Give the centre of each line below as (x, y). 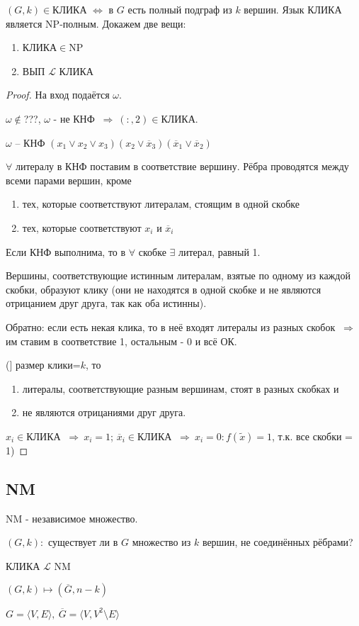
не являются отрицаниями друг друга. (104, 412)
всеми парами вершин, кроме (69, 180)
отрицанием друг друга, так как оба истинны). (106, 303)
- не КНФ (74, 118)
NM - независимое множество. (72, 518)
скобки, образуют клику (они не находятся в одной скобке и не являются (164, 289)
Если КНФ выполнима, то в (66, 251)
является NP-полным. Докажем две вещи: (96, 23)
